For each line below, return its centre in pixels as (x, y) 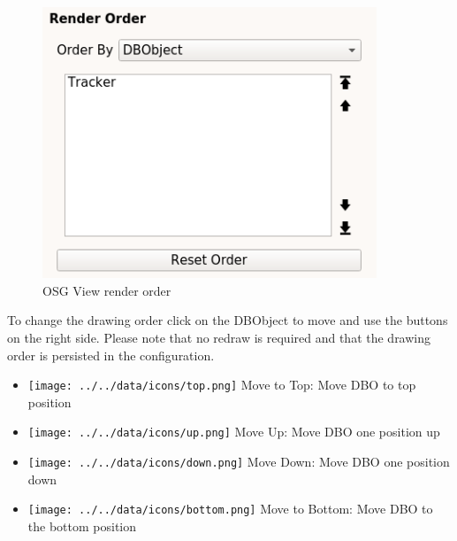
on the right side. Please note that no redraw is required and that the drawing (219, 337)
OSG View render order (107, 290)
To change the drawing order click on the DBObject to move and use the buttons (228, 320)
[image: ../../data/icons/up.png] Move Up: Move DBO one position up (234, 432)
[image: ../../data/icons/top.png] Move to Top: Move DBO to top (222, 385)
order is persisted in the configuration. (111, 355)
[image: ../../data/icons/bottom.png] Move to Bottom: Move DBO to (230, 509)
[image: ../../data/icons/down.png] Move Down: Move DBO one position (239, 462)
